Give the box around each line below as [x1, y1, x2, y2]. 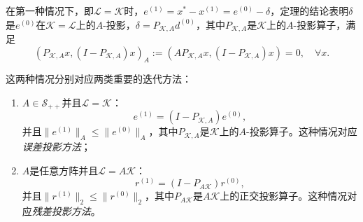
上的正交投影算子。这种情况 [220, 188, 348, 203]
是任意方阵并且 [29, 162, 99, 177]
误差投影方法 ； [22, 139, 91, 154]
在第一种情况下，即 [6, 4, 94, 18]
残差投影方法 [31, 204, 91, 218]
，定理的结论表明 [270, 4, 349, 18]
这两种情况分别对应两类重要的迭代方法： [6, 71, 192, 86]
